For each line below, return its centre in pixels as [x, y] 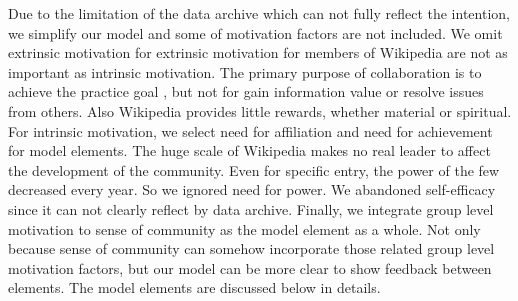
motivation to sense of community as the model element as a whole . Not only [244, 228]
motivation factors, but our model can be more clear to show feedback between [250, 267]
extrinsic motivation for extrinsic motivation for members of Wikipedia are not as [258, 52]
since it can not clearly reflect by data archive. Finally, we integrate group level [251, 208]
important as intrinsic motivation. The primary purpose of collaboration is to [245, 71]
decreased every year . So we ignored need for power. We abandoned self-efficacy [252, 189]
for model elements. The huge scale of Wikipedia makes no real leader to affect [249, 150]
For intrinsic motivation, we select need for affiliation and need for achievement [250, 130]
